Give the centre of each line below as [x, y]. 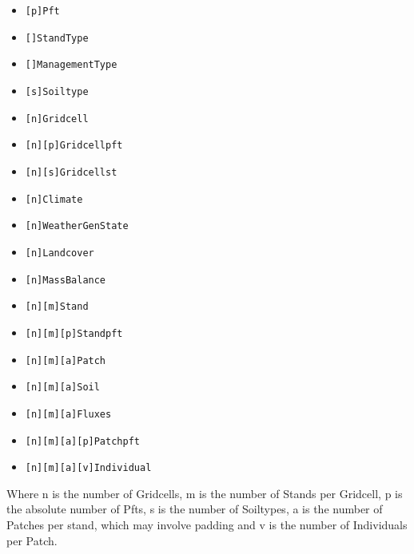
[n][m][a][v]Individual [88, 468]
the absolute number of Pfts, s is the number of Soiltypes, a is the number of [195, 509]
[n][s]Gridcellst [71, 172]
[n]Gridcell [57, 119]
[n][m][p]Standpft [74, 333]
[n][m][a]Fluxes [68, 414]
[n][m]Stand [57, 307]
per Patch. [32, 540]
